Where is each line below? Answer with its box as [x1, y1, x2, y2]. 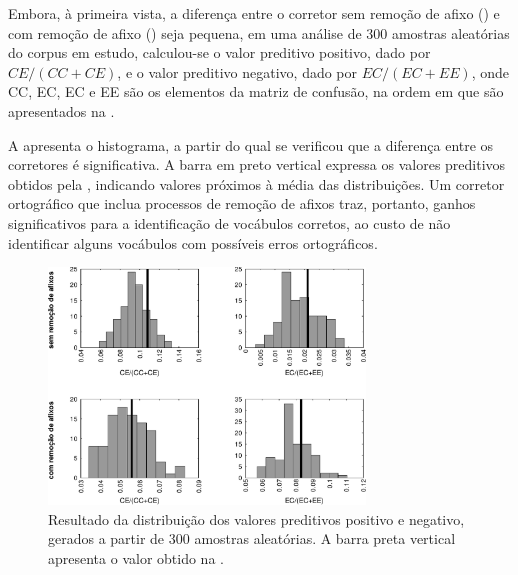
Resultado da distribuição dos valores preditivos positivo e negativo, [48, 508, 465, 529]
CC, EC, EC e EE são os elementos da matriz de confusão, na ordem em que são [8, 81, 504, 102]
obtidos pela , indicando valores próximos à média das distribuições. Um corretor [8, 173, 505, 194]
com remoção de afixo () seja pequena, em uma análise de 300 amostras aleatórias [8, 22, 510, 43]
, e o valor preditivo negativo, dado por [117, 61, 358, 82]
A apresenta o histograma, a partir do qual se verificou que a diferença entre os [8, 134, 494, 155]
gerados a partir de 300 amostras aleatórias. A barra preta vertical [48, 528, 456, 549]
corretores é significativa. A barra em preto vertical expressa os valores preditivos [8, 154, 506, 175]
